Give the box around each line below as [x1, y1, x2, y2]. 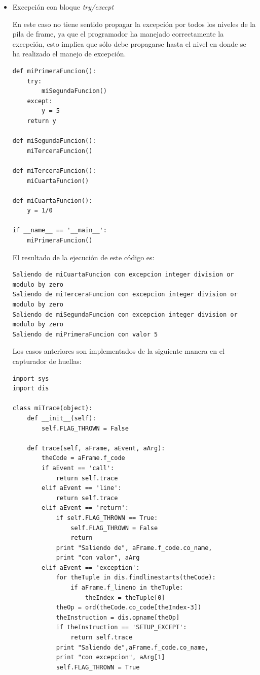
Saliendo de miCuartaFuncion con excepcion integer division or [12, 271, 234, 279]
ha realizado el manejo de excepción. [12, 48, 126, 59]
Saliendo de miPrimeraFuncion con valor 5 [12, 330, 158, 338]
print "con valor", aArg [56, 554, 140, 562]
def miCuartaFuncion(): [12, 197, 93, 204]
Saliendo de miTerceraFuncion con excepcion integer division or [12, 291, 238, 298]
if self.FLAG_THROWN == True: [56, 514, 158, 521]
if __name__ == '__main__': [12, 227, 107, 234]
